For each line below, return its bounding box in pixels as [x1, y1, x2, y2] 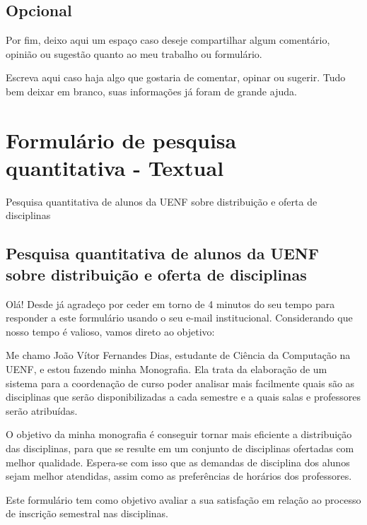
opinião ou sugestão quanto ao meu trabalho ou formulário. [6, 46, 262, 61]
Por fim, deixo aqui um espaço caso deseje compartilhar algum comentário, [6, 33, 330, 47]
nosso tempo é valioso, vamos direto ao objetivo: [6, 324, 215, 338]
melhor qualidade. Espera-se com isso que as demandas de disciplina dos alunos [6, 454, 350, 469]
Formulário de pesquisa [6, 125, 237, 154]
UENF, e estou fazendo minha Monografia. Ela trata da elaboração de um [6, 362, 327, 377]
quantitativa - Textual [6, 153, 224, 182]
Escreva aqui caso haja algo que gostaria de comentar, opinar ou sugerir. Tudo [6, 70, 346, 85]
